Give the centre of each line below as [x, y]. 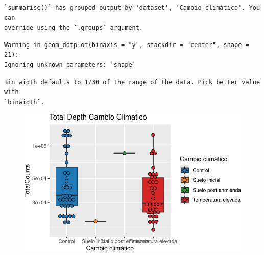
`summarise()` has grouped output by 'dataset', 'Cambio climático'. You [132, 8]
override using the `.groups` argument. [74, 28]
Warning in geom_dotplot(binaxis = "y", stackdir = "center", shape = [127, 45]
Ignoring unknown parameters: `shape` [70, 65]
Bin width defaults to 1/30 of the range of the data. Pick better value [132, 82]
